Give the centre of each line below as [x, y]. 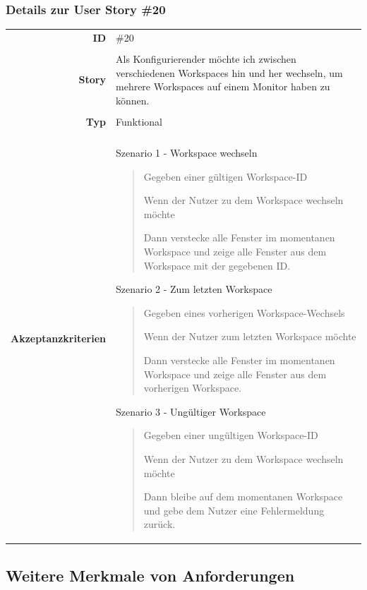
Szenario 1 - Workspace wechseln [187, 153]
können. [133, 100]
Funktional [139, 121]
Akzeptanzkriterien [58, 338]
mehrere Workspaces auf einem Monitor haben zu [223, 86]
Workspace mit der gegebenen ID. [217, 265]
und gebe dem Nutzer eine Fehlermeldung [234, 510]
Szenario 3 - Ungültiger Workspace [191, 411]
